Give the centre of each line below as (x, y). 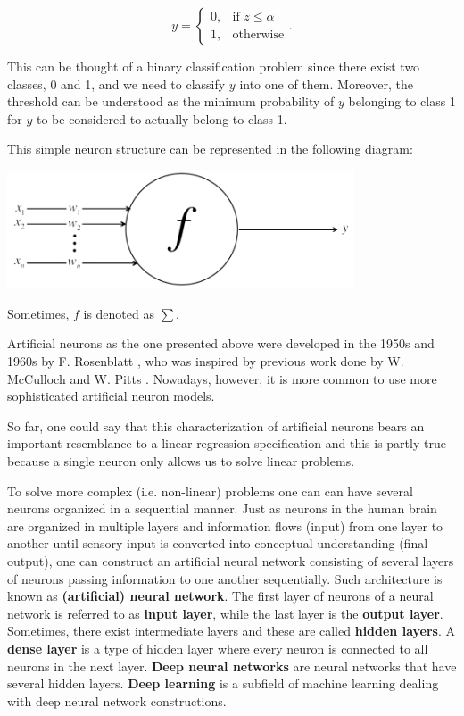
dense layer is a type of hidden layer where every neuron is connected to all (218, 648)
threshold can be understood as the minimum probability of (171, 101)
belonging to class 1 (402, 101)
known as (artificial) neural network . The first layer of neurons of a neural (220, 596)
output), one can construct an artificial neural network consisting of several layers (231, 560)
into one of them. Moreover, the (326, 83)
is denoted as (119, 313)
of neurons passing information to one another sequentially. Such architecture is (225, 578)
